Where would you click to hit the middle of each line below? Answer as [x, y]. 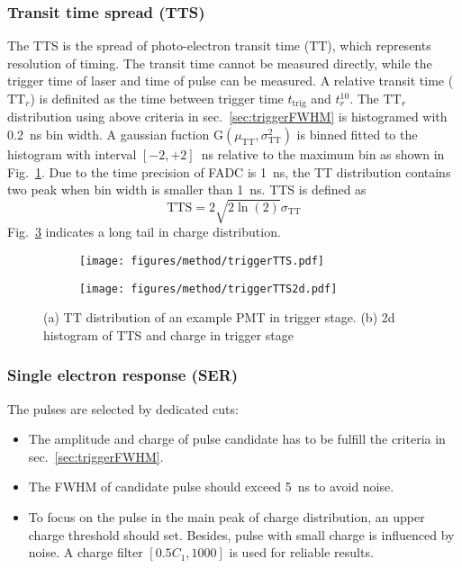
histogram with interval [72, 154]
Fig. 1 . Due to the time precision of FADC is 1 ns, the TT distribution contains [229, 171]
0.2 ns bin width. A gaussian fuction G [115, 135]
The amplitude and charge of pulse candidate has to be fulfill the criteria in [237, 439]
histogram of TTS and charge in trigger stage [168, 334]
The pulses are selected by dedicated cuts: [123, 408]
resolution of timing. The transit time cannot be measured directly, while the [220, 63]
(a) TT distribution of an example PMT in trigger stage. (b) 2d [219, 317]
